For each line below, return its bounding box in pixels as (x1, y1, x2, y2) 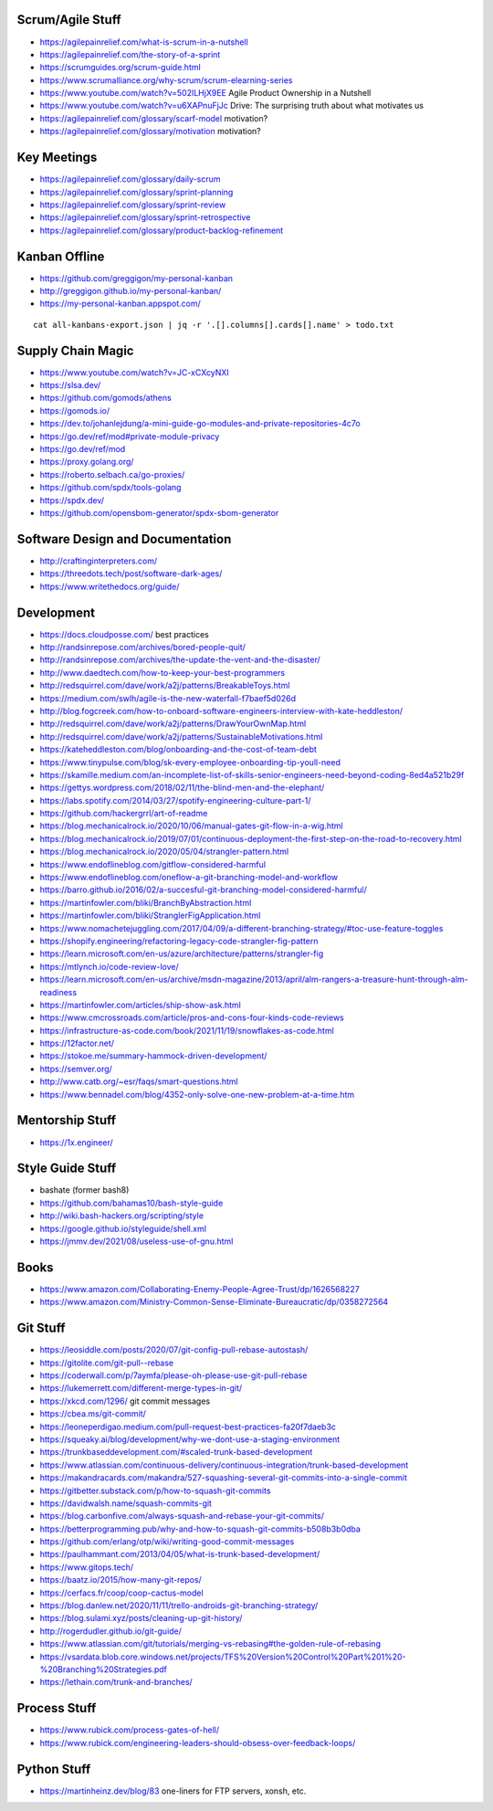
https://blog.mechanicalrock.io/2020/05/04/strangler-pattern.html (39, 846, 289, 858)
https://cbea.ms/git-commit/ (39, 1408, 146, 1419)
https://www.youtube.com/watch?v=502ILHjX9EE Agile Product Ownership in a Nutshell (39, 88, 372, 99)
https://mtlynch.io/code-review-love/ (39, 961, 179, 972)
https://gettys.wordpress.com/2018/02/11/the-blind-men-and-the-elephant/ (39, 782, 325, 794)
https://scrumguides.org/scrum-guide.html (39, 62, 201, 73)
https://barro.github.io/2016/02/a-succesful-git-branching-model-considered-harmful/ (39, 884, 367, 895)
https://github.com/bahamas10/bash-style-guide (39, 1197, 224, 1208)
